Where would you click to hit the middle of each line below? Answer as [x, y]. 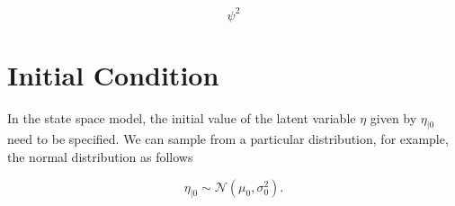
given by [393, 117]
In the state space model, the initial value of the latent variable [182, 117]
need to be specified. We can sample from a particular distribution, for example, [228, 139]
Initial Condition [113, 74]
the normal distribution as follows [100, 157]
